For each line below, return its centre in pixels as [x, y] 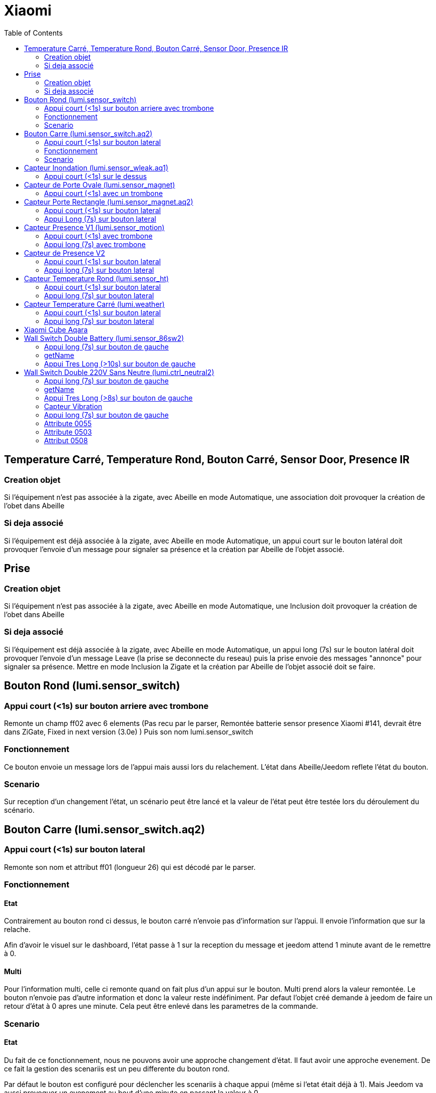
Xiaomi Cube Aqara [56, 329]
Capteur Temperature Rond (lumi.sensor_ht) [97, 278]
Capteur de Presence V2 [65, 253]
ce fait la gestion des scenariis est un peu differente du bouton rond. [117, 1069]
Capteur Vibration [73, 406]
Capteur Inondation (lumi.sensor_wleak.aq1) [96, 167]
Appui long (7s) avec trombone [95, 244]
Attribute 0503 [68, 432]
